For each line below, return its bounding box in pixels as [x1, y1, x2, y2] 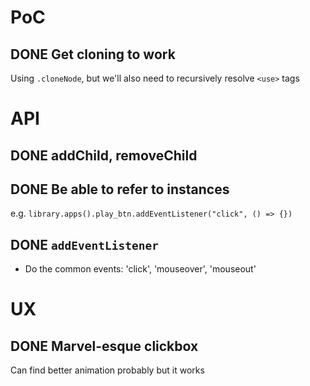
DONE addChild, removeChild [10, 147, 198, 164]
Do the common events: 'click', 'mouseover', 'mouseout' [24, 263, 257, 275]
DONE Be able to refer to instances [10, 181, 230, 198]
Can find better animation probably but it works [10, 364, 205, 376]
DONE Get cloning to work [10, 46, 176, 63]
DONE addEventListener [10, 236, 159, 253]
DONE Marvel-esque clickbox [10, 337, 199, 355]
